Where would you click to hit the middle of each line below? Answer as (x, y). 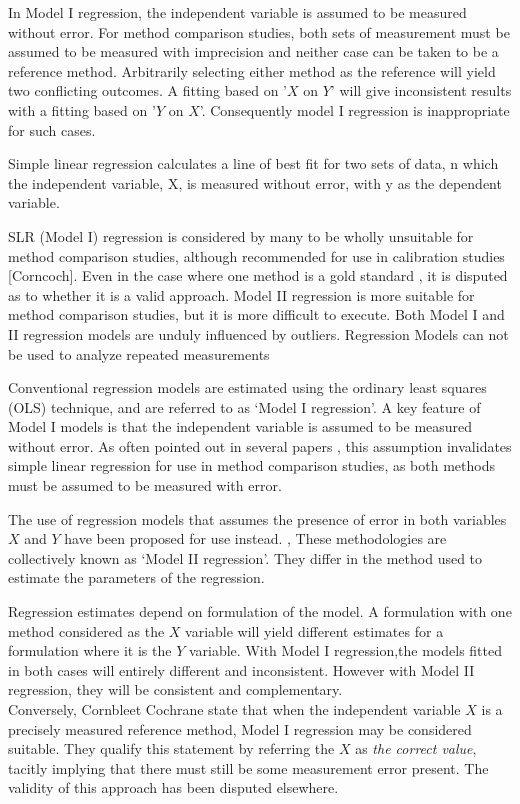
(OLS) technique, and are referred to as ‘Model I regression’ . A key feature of (244, 406)
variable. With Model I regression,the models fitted (345, 650)
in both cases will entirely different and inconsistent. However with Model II (241, 669)
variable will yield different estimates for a (314, 630)
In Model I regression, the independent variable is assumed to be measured (237, 12)
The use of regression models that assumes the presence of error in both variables (257, 518)
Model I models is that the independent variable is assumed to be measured (240, 426)
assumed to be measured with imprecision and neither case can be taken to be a (253, 51)
